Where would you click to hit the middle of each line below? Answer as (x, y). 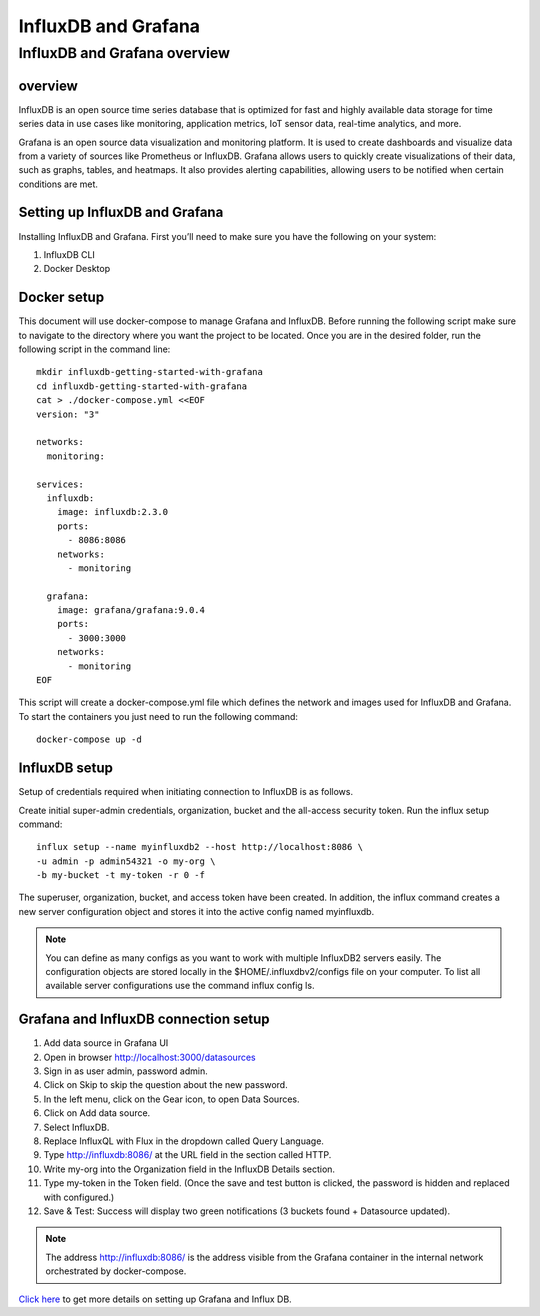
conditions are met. (58, 184)
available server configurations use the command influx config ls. (180, 986)
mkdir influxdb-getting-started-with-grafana (150, 372)
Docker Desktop (76, 269)
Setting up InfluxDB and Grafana (121, 212)
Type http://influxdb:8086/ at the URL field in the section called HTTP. (187, 1155)
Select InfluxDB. (76, 1127)
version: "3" (68, 414)
